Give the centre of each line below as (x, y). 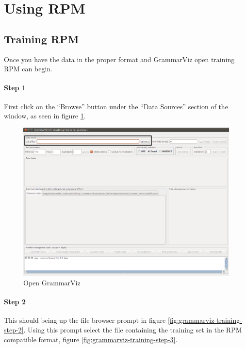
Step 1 (15, 88)
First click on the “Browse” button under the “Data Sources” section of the (116, 106)
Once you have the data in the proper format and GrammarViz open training (119, 59)
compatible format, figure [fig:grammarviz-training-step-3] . (91, 339)
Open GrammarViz (52, 282)
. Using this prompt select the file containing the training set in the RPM (133, 329)
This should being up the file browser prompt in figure (85, 320)
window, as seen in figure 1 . (45, 116)
